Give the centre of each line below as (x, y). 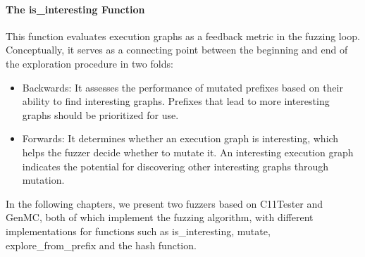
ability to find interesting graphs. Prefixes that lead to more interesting (176, 101)
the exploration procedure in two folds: (89, 63)
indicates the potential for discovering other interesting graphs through (175, 166)
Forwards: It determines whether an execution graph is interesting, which (180, 138)
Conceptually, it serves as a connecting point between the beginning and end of (177, 50)
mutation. (43, 180)
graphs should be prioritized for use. (100, 114)
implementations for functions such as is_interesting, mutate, (138, 231)
